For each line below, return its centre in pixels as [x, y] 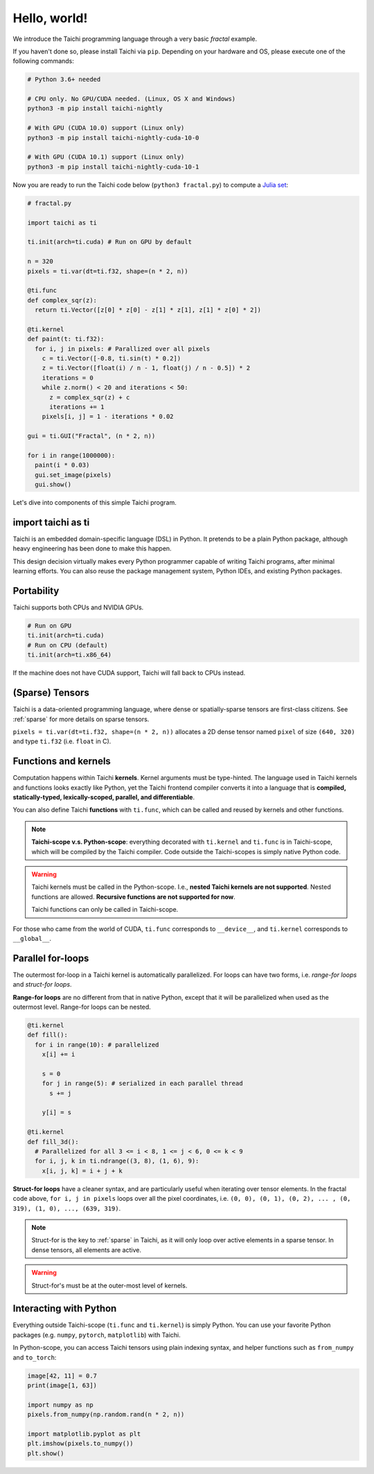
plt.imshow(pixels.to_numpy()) [81, 1443]
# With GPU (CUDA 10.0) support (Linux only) [106, 128]
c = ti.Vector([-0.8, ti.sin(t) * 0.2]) [112, 358]
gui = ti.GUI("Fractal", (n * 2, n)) [91, 436]
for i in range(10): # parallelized [97, 1044]
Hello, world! [50, 18]
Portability [36, 591]
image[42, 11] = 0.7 [62, 1376]
